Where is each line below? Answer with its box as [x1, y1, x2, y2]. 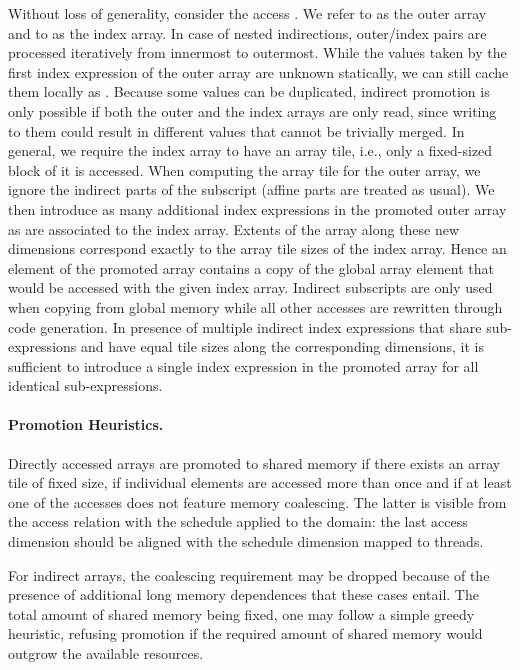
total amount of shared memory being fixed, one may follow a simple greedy [8, 603, 475, 624]
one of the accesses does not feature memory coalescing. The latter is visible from [8, 491, 507, 512]
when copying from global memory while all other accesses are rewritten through [8, 296, 503, 317]
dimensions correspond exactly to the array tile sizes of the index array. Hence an [8, 238, 507, 259]
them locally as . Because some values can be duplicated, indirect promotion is [8, 81, 490, 102]
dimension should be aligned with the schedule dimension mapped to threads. [8, 531, 484, 552]
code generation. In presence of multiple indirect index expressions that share [8, 316, 482, 337]
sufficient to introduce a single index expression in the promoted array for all [8, 355, 479, 376]
